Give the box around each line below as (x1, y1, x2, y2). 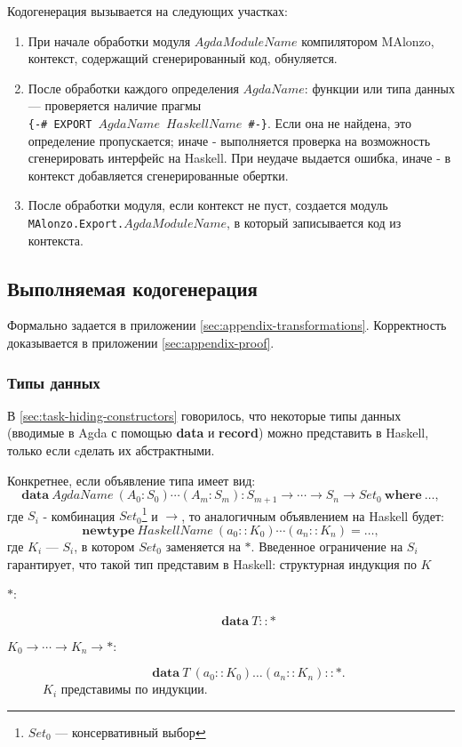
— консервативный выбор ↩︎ (55, 722, 206, 741)
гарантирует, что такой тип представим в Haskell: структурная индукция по (7, 554, 417, 573)
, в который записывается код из (226, 213, 402, 231)
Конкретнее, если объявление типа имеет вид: (7, 470, 256, 489)
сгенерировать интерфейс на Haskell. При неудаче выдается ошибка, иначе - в (28, 149, 451, 167)
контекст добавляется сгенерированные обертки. (28, 165, 289, 184)
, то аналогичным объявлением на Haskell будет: (181, 506, 444, 525)
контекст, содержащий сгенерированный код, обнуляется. (28, 49, 338, 68)
